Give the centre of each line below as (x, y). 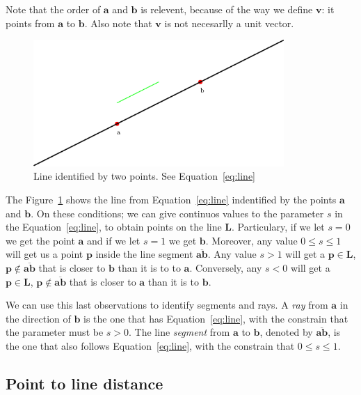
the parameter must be (55, 332)
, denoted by (286, 332)
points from (30, 23)
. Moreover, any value (251, 240)
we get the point (40, 240)
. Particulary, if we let (278, 227)
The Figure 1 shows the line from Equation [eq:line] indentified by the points (171, 199)
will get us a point (45, 254)
